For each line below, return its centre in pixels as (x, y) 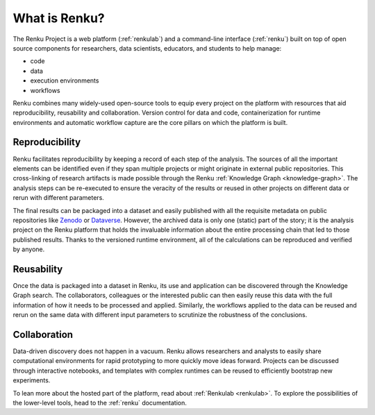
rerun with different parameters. (58, 198)
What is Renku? (59, 18)
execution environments (65, 81)
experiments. (32, 380)
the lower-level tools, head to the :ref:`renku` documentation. (100, 403)
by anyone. (29, 249)
